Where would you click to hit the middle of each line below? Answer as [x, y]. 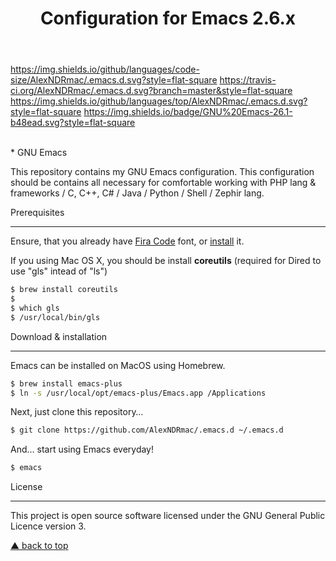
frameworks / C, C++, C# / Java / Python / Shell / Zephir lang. [137, 193]
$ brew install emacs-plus [66, 383]
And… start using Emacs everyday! [82, 449]
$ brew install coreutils [64, 290]
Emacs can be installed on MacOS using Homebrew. [118, 365]
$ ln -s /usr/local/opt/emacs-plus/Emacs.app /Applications [138, 393]
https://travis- [248, 80]
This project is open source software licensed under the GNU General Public [168, 516]
